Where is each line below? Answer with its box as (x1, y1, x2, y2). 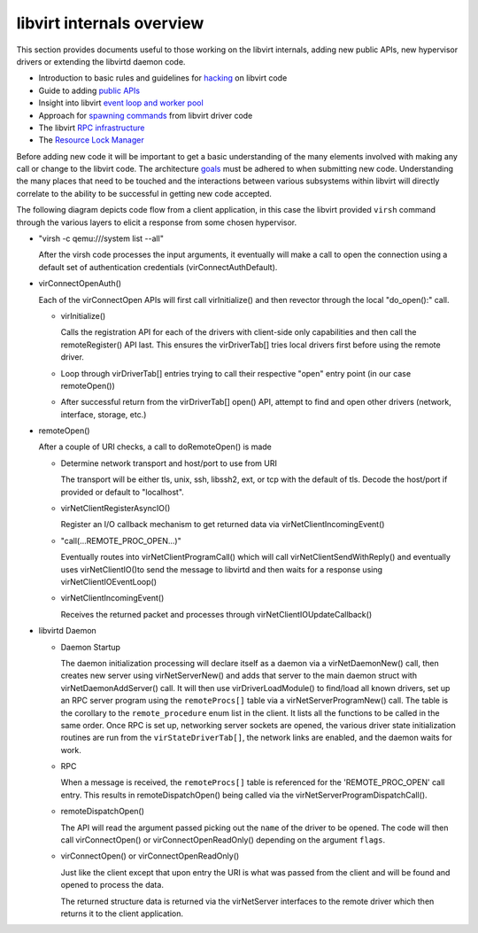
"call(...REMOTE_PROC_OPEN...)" (60, 535, 181, 546)
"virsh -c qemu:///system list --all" (38, 233, 164, 244)
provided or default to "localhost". (60, 486, 185, 497)
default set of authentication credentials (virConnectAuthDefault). (38, 261, 278, 272)
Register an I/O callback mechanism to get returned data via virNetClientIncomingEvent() (60, 519, 385, 530)
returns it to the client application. (60, 908, 183, 919)
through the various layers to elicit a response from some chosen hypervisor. (16, 217, 297, 228)
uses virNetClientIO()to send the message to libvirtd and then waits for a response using (60, 564, 383, 575)
